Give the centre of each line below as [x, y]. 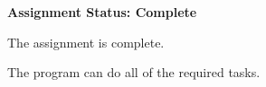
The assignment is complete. [86, 42]
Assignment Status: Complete [102, 12]
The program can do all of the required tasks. [134, 72]
